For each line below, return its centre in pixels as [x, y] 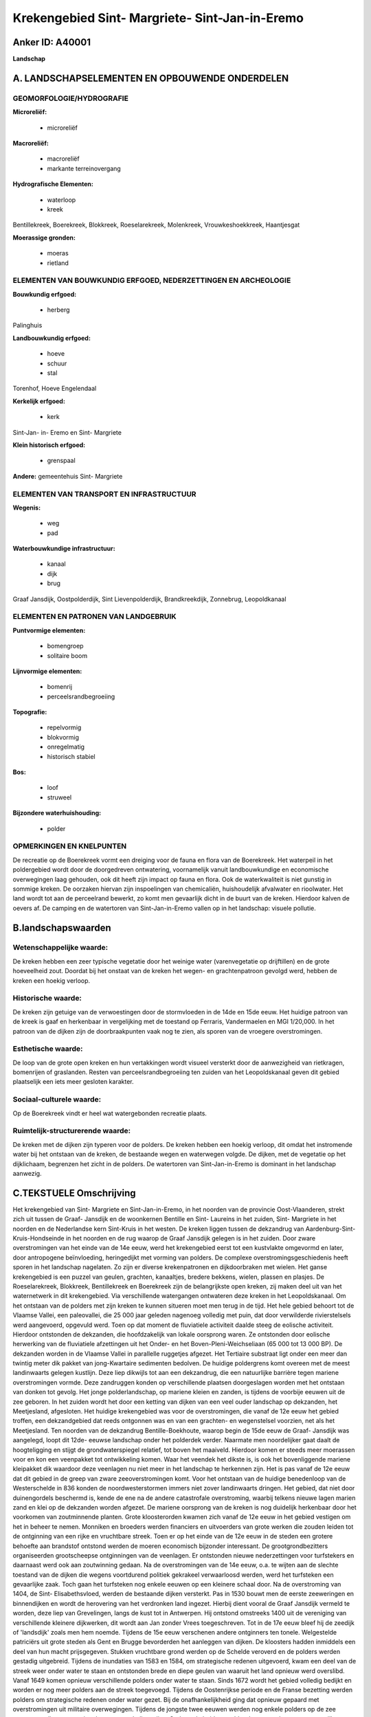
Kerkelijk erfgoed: [39, 401]
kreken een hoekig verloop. [52, 980]
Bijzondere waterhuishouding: [57, 813]
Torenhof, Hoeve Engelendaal [55, 389]
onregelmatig [66, 747]
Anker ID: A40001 [52, 42]
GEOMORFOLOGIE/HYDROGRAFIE [70, 98]
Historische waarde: [47, 998]
